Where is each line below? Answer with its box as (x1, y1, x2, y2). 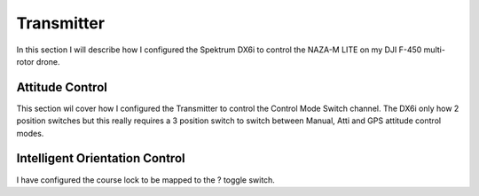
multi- (423, 44, 445, 55)
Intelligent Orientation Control (16, 151, 185, 166)
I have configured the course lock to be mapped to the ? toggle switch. (16, 174, 275, 185)
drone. (35, 56, 60, 67)
